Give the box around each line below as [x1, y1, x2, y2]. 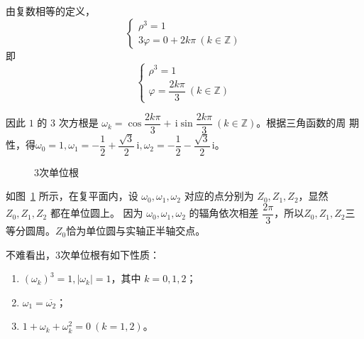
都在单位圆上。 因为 [50, 205, 143, 220]
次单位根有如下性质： [60, 247, 160, 262]
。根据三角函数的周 [256, 115, 346, 130]
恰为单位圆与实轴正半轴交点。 [66, 223, 206, 238]
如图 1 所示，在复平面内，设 [6, 188, 138, 203]
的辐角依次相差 [189, 205, 259, 220]
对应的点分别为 [184, 188, 254, 203]
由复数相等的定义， [6, 4, 95, 18]
